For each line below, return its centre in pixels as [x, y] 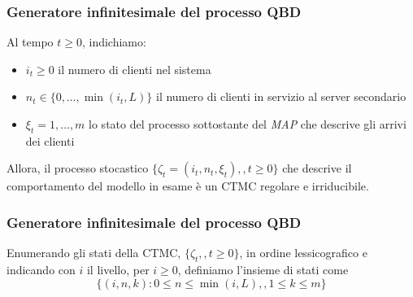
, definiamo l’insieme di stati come [263, 269]
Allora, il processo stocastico [78, 168]
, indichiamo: [114, 42]
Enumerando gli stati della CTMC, [94, 253]
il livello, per [118, 269]
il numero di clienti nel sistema [135, 69]
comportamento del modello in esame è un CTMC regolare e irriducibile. [188, 186]
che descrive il [317, 168]
